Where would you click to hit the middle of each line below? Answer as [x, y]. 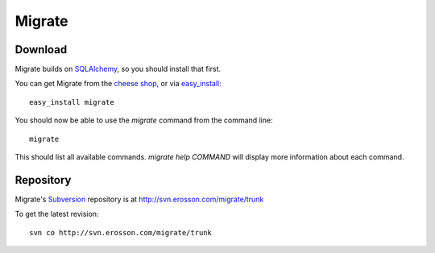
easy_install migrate [72, 102]
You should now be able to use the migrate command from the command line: [144, 120]
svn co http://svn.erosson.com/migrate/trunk [121, 232]
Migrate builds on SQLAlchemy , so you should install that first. [118, 69]
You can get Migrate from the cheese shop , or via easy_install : [118, 84]
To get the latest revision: [57, 214]
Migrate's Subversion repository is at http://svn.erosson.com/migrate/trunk [139, 199]
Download [41, 50]
